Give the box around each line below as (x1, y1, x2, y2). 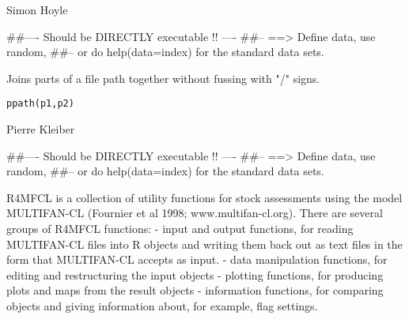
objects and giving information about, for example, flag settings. (6, 297, 318, 313)
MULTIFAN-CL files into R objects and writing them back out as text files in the (6, 235, 403, 252)
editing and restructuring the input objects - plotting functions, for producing (6, 266, 384, 283)
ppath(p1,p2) (6, 98, 74, 110)
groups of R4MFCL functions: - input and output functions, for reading (6, 220, 354, 236)
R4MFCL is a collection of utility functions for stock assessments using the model (6, 189, 403, 205)
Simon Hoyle (6, 2, 68, 17)
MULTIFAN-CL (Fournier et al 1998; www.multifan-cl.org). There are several (6, 205, 383, 221)
